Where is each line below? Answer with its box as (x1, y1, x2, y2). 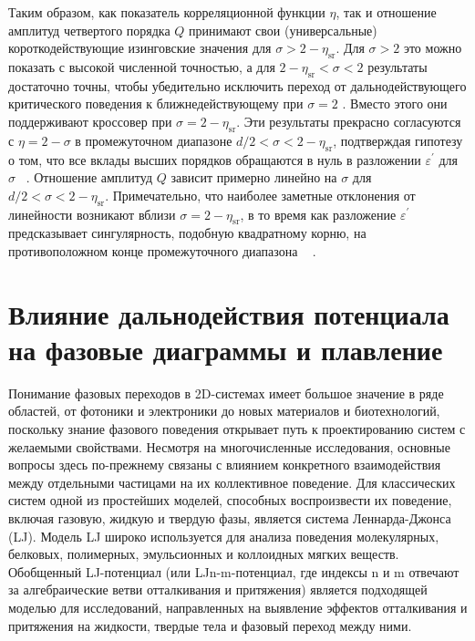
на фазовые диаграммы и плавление (8, 330, 443, 367)
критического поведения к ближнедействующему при (8, 94, 304, 113)
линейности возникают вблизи (8, 204, 176, 223)
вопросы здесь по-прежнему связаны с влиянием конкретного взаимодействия (8, 455, 441, 474)
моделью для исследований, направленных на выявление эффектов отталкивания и (8, 597, 468, 616)
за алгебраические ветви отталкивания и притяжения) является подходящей (8, 580, 428, 599)
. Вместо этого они (342, 94, 448, 113)
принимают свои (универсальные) (189, 20, 377, 39)
